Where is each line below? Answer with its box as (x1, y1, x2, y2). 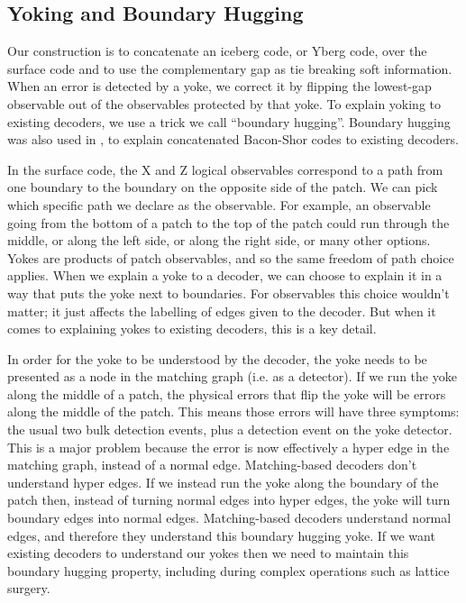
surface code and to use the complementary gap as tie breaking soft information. (7, 59, 452, 78)
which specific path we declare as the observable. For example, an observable (7, 195, 431, 214)
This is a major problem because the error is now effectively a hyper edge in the (7, 437, 450, 456)
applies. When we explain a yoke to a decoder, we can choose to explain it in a (7, 266, 443, 285)
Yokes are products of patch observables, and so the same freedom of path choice (7, 248, 454, 267)
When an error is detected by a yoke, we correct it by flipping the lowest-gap (7, 77, 432, 96)
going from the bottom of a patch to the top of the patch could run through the (7, 213, 450, 232)
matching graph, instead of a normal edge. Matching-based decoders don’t (7, 455, 417, 474)
